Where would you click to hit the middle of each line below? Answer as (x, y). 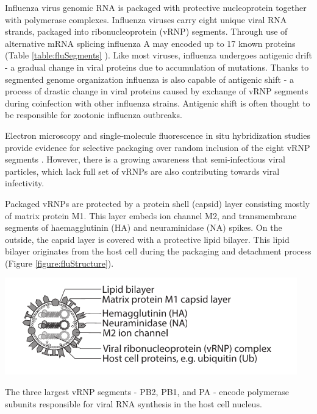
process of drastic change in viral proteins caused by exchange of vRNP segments (157, 91)
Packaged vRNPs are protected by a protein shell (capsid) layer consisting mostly (158, 203)
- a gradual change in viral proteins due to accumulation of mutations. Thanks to (157, 67)
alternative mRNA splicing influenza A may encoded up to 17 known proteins (150, 43)
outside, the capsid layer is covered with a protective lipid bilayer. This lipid (147, 239)
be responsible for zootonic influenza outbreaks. (94, 115)
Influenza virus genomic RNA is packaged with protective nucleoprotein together (156, 7)
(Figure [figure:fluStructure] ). (59, 263)
